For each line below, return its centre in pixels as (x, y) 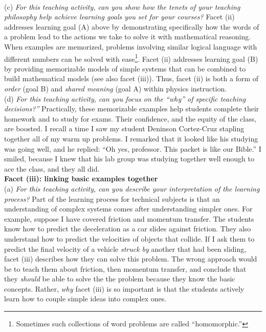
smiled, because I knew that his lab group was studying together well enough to (129, 159)
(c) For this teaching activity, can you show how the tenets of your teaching (122, 6)
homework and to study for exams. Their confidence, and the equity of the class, (130, 118)
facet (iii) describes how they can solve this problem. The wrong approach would (131, 259)
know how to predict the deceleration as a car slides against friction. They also (128, 229)
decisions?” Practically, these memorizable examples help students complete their (132, 109)
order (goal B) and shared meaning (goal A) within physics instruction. (116, 88)
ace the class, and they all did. (52, 168)
